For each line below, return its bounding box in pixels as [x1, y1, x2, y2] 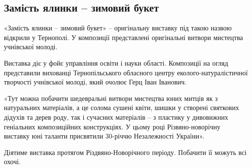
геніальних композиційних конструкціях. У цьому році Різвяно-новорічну [4, 121, 220, 131]
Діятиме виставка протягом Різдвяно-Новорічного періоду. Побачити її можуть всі [4, 147, 247, 157]
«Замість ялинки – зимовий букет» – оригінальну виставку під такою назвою [4, 23, 232, 33]
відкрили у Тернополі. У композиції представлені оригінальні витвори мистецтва [4, 32, 243, 42]
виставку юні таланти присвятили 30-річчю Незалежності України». [4, 131, 205, 141]
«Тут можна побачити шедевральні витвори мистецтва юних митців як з [4, 93, 218, 103]
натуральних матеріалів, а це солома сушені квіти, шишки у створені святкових [4, 102, 239, 112]
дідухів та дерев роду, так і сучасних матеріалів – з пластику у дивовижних [4, 112, 228, 122]
